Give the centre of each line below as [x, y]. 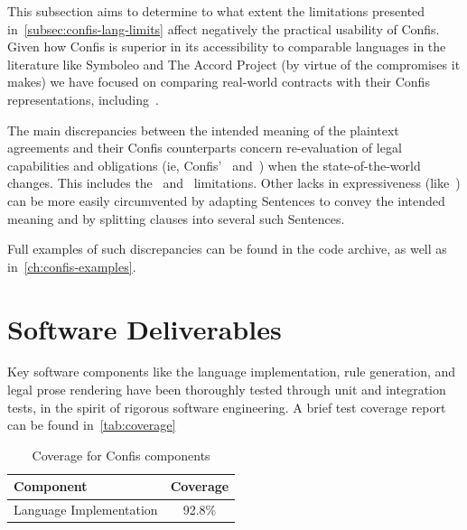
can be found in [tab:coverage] [92, 425]
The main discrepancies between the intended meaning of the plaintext [203, 130]
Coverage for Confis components [121, 455]
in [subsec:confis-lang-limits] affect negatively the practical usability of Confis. [224, 28]
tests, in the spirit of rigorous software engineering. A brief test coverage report [227, 407]
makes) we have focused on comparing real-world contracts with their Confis [219, 82]
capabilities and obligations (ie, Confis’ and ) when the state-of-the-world [214, 165]
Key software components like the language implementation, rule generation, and [232, 372]
